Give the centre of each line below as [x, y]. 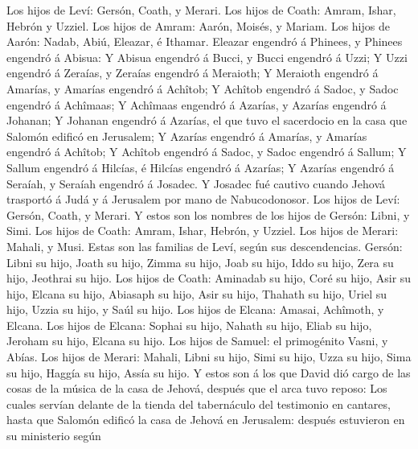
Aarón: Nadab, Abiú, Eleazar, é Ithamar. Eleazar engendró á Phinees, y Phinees [205, 41]
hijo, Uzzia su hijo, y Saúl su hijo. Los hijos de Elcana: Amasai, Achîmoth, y [195, 309]
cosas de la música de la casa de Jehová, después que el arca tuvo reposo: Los [197, 388]
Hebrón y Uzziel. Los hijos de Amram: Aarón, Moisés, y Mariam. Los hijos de [198, 25]
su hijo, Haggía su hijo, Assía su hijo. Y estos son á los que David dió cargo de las [209, 372]
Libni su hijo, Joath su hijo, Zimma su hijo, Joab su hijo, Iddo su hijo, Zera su [200, 262]
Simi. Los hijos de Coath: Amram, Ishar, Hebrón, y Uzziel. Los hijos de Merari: [203, 231]
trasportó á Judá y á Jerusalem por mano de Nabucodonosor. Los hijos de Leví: [203, 199]
